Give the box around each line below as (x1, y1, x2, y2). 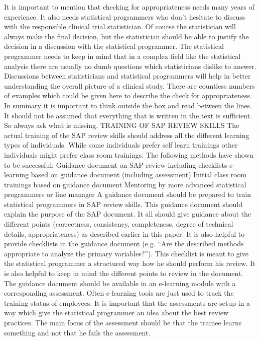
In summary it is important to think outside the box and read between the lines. (4, 100, 252, 110)
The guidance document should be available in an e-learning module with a (4, 278, 236, 288)
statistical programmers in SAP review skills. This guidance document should (4, 198, 242, 209)
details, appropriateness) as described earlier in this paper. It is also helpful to (4, 228, 245, 239)
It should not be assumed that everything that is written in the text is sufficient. (4, 110, 252, 120)
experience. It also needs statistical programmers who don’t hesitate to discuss (4, 11, 245, 22)
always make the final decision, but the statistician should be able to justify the (4, 31, 249, 41)
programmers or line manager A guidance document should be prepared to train (4, 189, 251, 199)
